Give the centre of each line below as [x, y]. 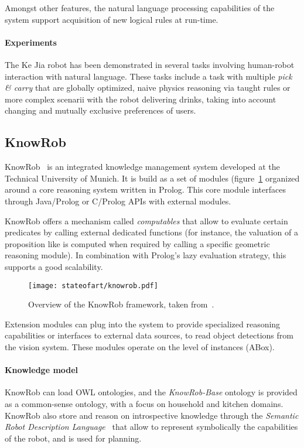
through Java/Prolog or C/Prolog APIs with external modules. [118, 201]
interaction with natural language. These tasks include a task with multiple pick [148, 76]
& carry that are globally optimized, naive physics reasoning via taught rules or [148, 88]
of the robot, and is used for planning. [73, 438]
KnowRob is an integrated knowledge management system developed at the [142, 167]
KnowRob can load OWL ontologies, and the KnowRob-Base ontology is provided [151, 392]
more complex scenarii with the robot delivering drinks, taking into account [141, 99]
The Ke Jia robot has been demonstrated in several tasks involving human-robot [150, 64]
